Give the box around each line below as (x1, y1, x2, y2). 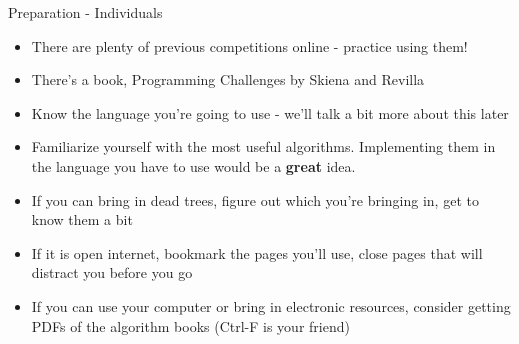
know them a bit (31, 209, 133, 230)
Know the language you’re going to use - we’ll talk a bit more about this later (31, 102, 509, 123)
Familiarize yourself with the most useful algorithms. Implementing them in (31, 136, 496, 157)
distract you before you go (31, 262, 193, 283)
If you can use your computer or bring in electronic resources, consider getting (31, 295, 511, 316)
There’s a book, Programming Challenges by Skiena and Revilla (31, 69, 425, 90)
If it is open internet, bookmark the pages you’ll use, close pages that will (31, 242, 483, 263)
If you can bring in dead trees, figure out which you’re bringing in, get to (31, 189, 479, 210)
